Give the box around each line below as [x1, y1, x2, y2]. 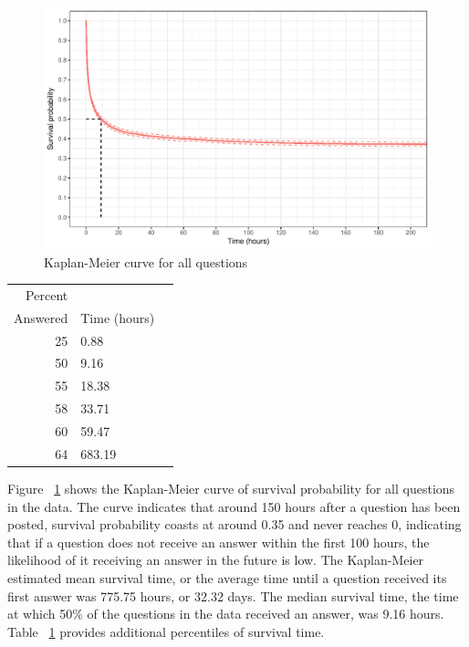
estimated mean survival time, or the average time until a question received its [7, 568, 447, 587]
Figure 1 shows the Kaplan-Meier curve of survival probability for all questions [7, 478, 455, 497]
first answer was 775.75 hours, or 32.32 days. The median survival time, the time [7, 586, 459, 605]
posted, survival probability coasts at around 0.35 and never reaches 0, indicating [7, 515, 462, 534]
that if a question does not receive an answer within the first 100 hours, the [7, 532, 430, 551]
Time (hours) [80, 308, 155, 327]
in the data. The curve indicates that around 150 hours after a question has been [7, 496, 461, 516]
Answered [14, 308, 68, 327]
